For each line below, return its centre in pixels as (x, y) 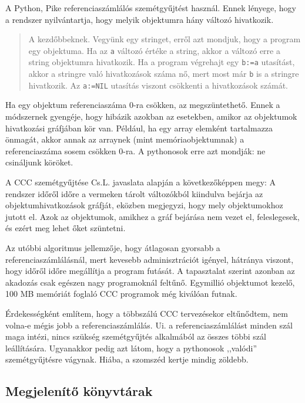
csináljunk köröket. (39, 162)
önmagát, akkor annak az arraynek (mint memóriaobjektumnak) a (125, 139)
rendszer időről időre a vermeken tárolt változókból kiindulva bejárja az (134, 193)
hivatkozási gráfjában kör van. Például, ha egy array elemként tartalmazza (139, 128)
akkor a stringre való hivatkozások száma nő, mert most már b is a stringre (164, 74)
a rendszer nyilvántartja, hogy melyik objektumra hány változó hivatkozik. (140, 19)
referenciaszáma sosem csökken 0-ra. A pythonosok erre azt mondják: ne (135, 150)
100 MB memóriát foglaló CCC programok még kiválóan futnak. (121, 294)
